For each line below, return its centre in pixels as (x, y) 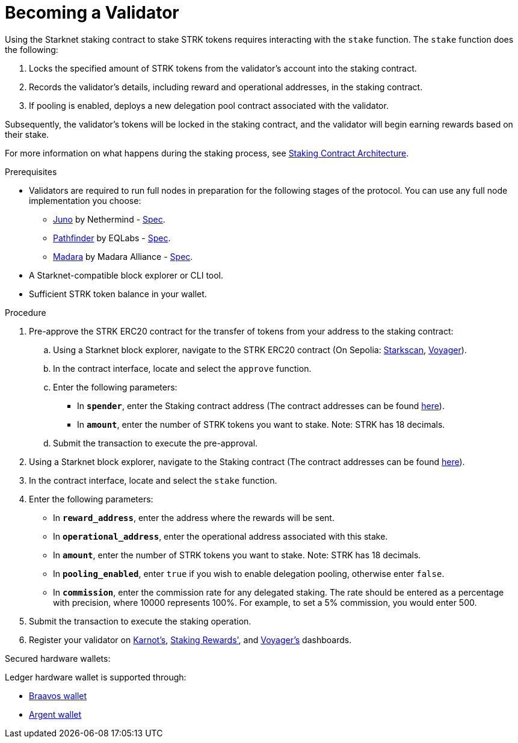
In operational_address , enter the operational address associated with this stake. (220, 536)
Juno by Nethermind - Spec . (109, 219)
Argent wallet (55, 714)
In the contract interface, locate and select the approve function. (182, 368)
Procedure (26, 312)
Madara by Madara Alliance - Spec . (123, 256)
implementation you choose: (85, 200)
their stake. (27, 134)
